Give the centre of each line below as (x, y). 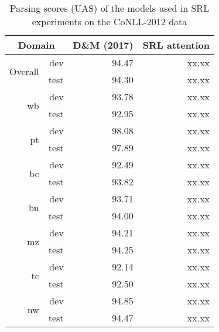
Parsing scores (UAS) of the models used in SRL (109, 8)
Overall (24, 71)
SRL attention (176, 45)
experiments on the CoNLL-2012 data (109, 21)
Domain (36, 45)
